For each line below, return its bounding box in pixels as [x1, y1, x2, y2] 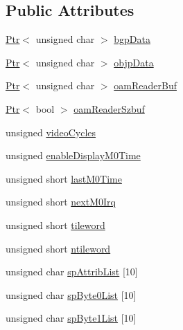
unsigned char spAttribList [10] [6, 264, 138, 279]
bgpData [114, 32, 151, 46]
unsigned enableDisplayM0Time [6, 148, 141, 163]
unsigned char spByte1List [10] [6, 311, 137, 325]
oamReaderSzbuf [73, 101, 145, 116]
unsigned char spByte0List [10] [6, 287, 137, 302]
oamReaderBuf [114, 78, 177, 93]
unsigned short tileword [6, 217, 105, 232]
